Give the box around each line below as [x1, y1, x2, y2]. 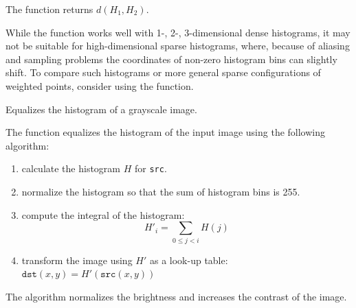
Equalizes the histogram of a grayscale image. [5, 102, 197, 116]
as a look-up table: [149, 252, 228, 267]
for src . [134, 161, 167, 176]
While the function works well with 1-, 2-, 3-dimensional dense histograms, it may [5, 25, 351, 39]
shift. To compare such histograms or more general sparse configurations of [5, 65, 321, 80]
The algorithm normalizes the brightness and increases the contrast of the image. [5, 289, 347, 303]
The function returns [5, 2, 93, 16]
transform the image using [21, 252, 133, 267]
